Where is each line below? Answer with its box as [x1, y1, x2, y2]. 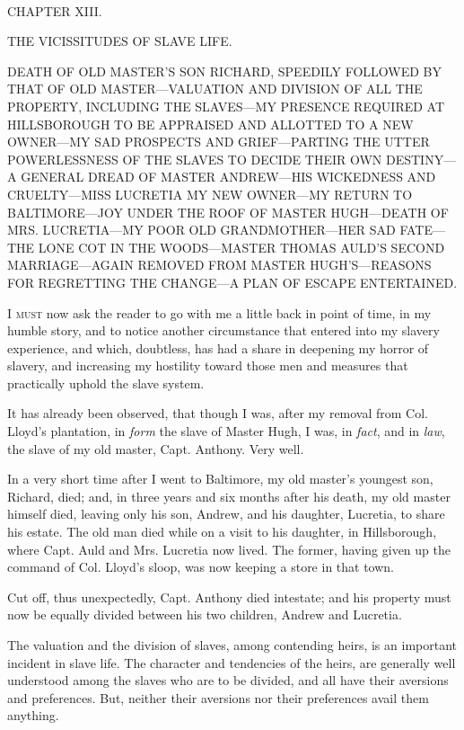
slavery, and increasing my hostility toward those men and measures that [7, 356, 408, 375]
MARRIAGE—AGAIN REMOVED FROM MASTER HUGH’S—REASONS [7, 255, 432, 274]
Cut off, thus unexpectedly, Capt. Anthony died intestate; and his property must [7, 587, 451, 606]
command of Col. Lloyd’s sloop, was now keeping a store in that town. [7, 557, 395, 576]
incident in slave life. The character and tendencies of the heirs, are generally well [7, 653, 456, 672]
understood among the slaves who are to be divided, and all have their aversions [7, 671, 449, 690]
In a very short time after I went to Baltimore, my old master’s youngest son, [7, 469, 433, 488]
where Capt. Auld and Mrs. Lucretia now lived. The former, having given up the [7, 539, 451, 558]
